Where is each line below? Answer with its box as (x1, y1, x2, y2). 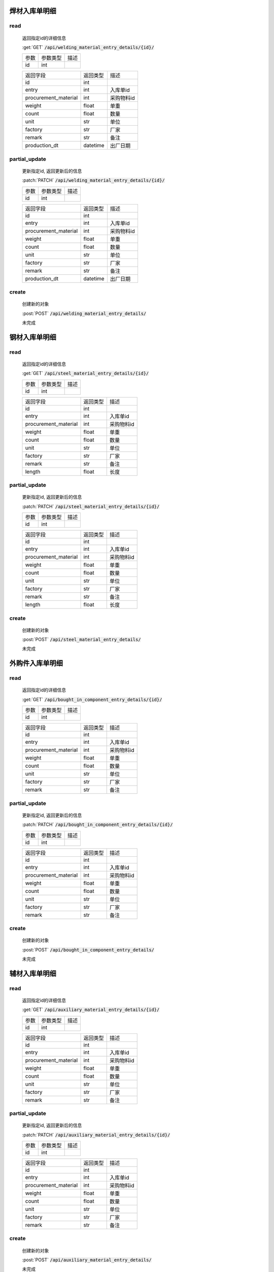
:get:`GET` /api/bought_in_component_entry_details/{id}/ (22, 696, 162, 702)
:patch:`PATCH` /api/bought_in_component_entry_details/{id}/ (22, 822, 173, 828)
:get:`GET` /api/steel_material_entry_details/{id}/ (22, 370, 149, 377)
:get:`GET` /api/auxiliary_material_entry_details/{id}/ (22, 1006, 160, 1013)
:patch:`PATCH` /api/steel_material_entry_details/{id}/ (22, 503, 160, 509)
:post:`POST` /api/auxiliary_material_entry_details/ (22, 1257, 152, 1263)
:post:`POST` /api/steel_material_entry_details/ (22, 637, 142, 643)
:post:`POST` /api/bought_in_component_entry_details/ (22, 946, 155, 952)
